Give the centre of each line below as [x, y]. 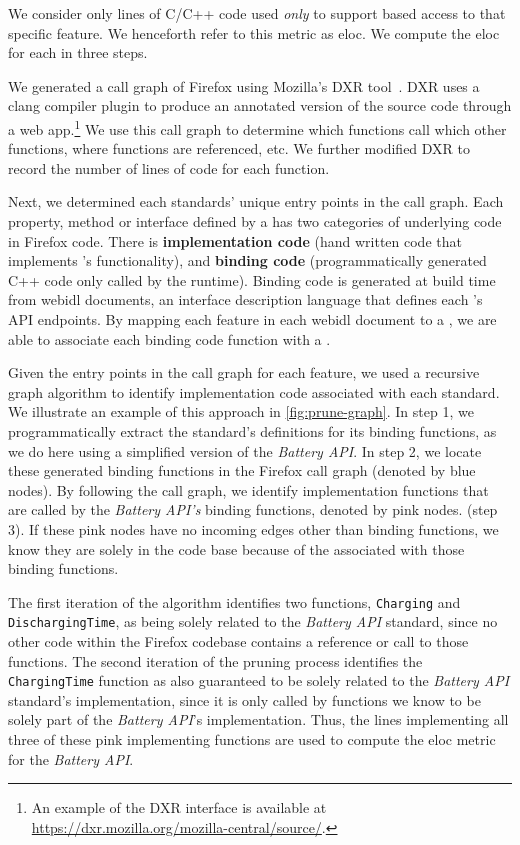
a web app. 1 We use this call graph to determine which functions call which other [257, 127]
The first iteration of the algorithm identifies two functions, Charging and [234, 601]
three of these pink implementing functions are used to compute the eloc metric [252, 739]
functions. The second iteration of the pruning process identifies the [215, 660]
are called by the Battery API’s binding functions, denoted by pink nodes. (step [253, 509]
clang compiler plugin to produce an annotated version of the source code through [260, 105]
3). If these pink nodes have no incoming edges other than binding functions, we [253, 528]
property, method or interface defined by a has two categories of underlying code [255, 221]
